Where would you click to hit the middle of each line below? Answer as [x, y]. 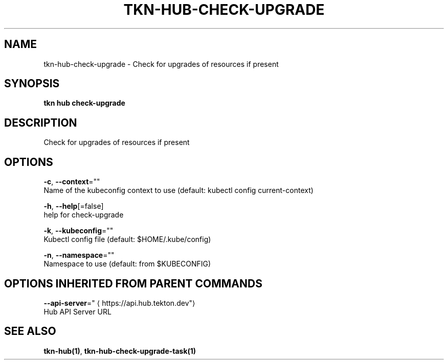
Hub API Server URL [77, 311]
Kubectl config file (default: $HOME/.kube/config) [127, 239]
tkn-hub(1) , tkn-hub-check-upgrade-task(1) [120, 351]
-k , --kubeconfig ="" [79, 231]
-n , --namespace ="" [79, 255]
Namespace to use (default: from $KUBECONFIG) [127, 264]
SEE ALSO [30, 331]
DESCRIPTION [41, 123]
